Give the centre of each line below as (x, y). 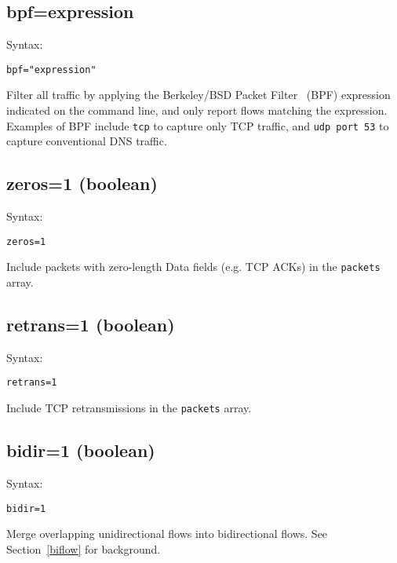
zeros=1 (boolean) (82, 183)
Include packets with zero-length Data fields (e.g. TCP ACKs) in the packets (193, 267)
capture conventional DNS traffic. (87, 141)
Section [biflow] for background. (84, 548)
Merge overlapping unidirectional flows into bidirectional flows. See (167, 534)
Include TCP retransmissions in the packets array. (129, 408)
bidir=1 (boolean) (81, 450)
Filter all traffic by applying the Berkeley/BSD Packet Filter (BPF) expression (198, 95)
